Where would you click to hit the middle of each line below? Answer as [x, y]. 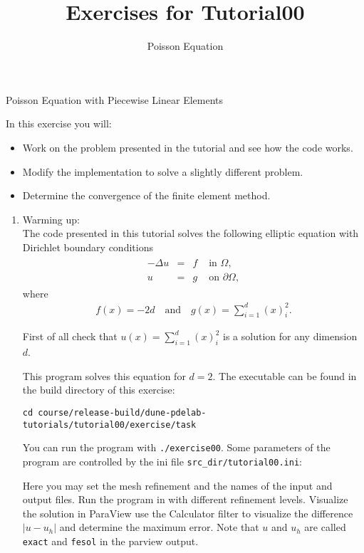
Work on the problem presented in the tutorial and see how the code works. [188, 147]
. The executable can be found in [285, 375]
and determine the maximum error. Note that [159, 527]
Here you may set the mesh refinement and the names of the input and [177, 485]
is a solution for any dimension [290, 336]
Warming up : [51, 219]
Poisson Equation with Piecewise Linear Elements [115, 99]
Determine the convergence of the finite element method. [146, 195]
